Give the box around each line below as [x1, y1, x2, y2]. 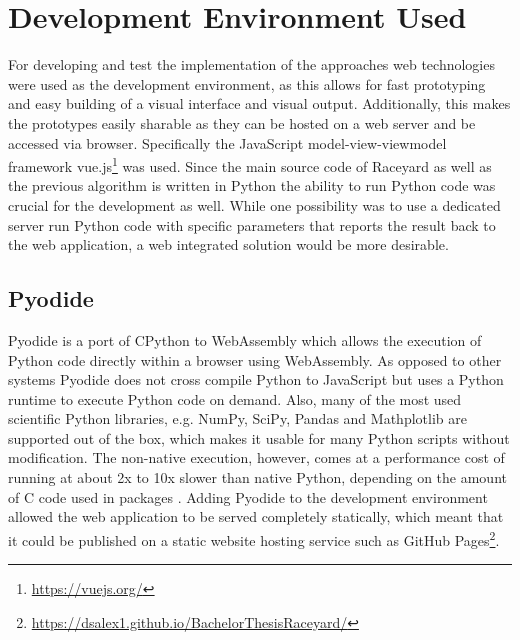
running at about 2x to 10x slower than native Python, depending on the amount [8, 467, 507, 488]
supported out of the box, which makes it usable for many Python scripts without [8, 427, 510, 448]
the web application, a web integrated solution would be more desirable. [8, 234, 449, 255]
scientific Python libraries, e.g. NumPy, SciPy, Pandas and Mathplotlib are [8, 408, 467, 429]
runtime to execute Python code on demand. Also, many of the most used [8, 388, 462, 409]
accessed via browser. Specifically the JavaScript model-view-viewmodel [8, 132, 447, 153]
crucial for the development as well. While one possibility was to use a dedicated [8, 194, 501, 215]
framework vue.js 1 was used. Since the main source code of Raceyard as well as [8, 153, 492, 176]
